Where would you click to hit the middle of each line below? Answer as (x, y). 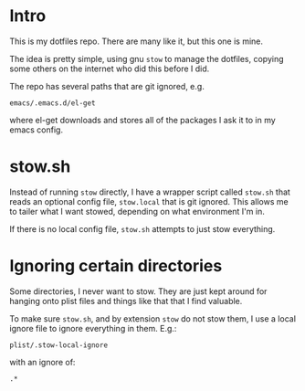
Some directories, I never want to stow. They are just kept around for (138, 291)
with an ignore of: (42, 362)
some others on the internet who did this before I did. (110, 69)
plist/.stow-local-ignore (58, 345)
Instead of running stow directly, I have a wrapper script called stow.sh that (150, 192)
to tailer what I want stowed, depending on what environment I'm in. (137, 211)
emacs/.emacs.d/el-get (53, 103)
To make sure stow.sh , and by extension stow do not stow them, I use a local (153, 318)
